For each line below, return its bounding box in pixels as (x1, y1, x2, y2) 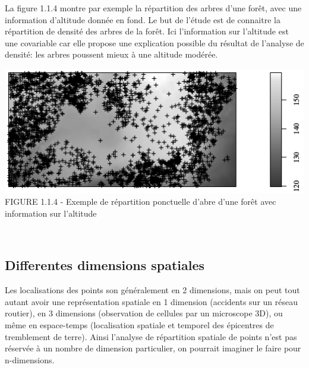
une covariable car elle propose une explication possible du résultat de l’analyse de (5, 36, 304, 49)
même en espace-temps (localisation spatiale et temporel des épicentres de (5, 319, 274, 331)
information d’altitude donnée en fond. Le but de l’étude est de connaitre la (5, 13, 280, 26)
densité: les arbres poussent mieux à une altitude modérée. (5, 48, 218, 61)
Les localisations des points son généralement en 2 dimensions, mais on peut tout (5, 284, 300, 296)
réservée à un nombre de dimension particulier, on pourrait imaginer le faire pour (5, 342, 301, 354)
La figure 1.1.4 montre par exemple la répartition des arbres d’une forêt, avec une (5, 2, 302, 14)
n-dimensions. (5, 353, 55, 366)
